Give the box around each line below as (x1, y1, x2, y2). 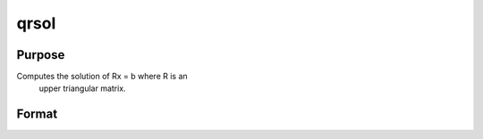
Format (16, 107, 58, 122)
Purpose (16, 47, 65, 62)
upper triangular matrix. (38, 83, 126, 94)
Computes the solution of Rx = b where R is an (16, 71, 188, 82)
